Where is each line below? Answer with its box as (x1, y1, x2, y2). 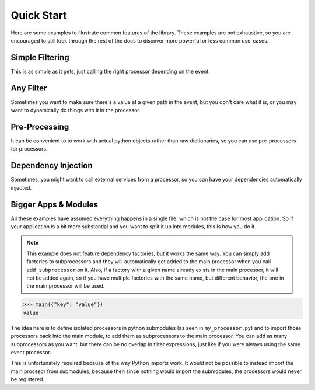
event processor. (10, 349, 52, 356)
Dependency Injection (10, 161, 93, 170)
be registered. (10, 376, 45, 383)
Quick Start (10, 9, 67, 22)
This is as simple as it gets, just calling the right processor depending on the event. (10, 68, 210, 75)
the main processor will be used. (26, 283, 105, 290)
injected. (10, 184, 32, 191)
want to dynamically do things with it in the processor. (10, 107, 141, 114)
